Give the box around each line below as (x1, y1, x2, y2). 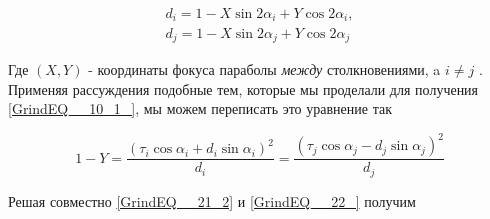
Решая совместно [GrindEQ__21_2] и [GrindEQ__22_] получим (8, 190, 416, 211)
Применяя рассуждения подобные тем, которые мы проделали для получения (8, 78, 479, 99)
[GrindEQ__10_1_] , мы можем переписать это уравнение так (8, 98, 392, 119)
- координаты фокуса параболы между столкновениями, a (88, 58, 441, 79)
